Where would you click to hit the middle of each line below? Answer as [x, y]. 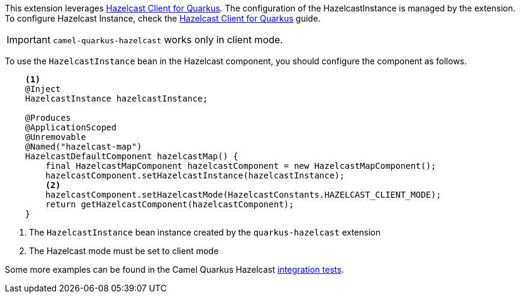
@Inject [43, 89]
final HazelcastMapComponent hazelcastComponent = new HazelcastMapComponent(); [241, 166]
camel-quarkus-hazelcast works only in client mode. [168, 40]
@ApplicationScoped [71, 127]
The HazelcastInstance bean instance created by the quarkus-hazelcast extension [205, 232]
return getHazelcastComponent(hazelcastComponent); [170, 204]
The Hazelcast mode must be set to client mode [124, 251]
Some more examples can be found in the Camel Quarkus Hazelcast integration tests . [175, 269]
